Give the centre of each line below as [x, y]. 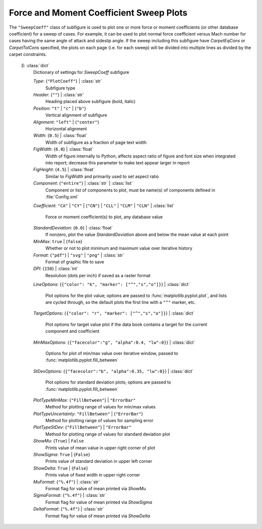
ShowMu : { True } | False [59, 441]
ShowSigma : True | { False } [62, 455]
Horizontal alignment [66, 129]
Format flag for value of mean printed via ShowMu [96, 488]
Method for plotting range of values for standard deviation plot [108, 434]
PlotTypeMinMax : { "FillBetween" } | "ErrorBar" [84, 400]
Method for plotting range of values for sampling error [99, 421]
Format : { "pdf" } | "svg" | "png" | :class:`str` [79, 255]
